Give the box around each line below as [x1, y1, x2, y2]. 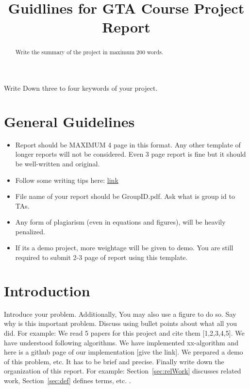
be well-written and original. [15, 158, 100, 168]
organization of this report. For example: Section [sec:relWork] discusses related [4, 366, 241, 376]
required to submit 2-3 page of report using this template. [15, 252, 188, 262]
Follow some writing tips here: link [15, 175, 118, 185]
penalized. [15, 226, 45, 236]
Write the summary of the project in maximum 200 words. [15, 48, 164, 56]
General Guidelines [4, 111, 135, 131]
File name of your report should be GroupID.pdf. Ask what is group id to [15, 191, 235, 201]
